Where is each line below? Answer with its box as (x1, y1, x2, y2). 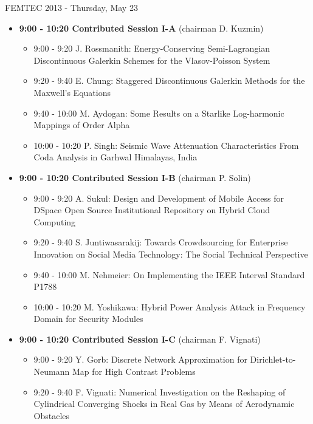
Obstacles (33, 409, 70, 422)
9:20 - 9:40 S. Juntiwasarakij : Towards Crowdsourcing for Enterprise (33, 236, 288, 248)
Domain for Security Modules (33, 312, 143, 325)
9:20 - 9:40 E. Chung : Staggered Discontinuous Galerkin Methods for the (33, 74, 305, 87)
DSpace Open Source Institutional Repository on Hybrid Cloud (33, 203, 270, 216)
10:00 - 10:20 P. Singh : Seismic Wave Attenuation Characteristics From (33, 138, 299, 151)
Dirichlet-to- (250, 353, 296, 366)
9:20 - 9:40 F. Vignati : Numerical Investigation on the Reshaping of (33, 385, 286, 398)
